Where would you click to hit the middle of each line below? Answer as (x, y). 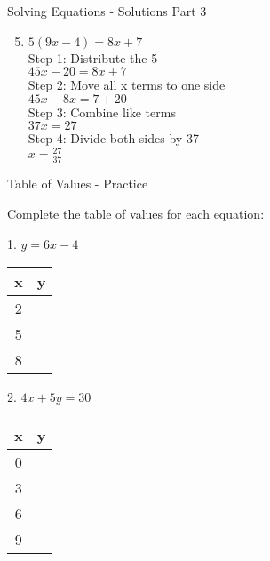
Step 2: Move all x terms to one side (127, 85)
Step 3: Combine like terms (102, 112)
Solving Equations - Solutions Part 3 (107, 11)
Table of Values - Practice (78, 184)
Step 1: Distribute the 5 (93, 57)
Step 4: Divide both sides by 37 (113, 138)
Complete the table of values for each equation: (136, 213)
